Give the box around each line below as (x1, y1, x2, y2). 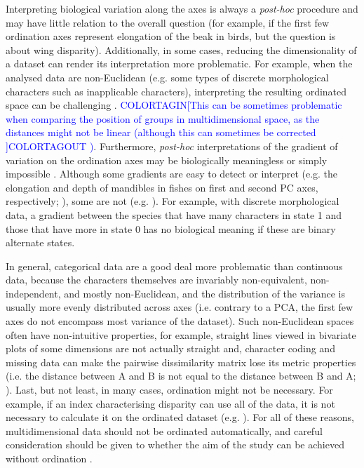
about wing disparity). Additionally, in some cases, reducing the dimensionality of (6, 42, 357, 57)
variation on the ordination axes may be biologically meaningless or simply (6, 152, 328, 167)
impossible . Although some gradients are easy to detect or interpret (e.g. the (6, 166, 338, 181)
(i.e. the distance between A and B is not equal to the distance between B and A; (6, 368, 356, 383)
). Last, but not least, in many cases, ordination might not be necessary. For (6, 382, 333, 397)
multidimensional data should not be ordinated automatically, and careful (6, 423, 323, 438)
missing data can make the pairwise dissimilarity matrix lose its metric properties (6, 354, 356, 369)
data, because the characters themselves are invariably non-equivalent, (6, 272, 307, 287)
